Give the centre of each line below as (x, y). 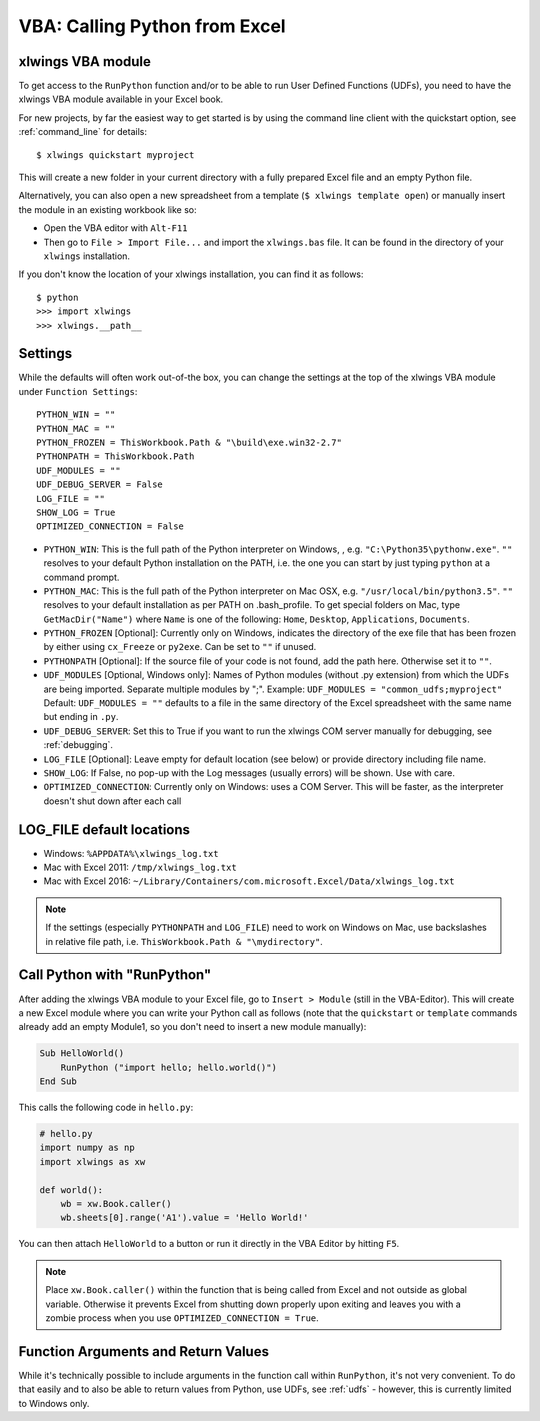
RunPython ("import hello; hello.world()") (168, 1067)
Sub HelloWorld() (82, 1053)
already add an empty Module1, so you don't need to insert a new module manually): (192, 1027)
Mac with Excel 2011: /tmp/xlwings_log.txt (140, 867)
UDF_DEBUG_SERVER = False (100, 484)
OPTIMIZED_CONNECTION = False (110, 526)
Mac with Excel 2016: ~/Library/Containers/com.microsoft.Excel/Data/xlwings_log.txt (249, 881)
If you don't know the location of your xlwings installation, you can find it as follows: (191, 274)
